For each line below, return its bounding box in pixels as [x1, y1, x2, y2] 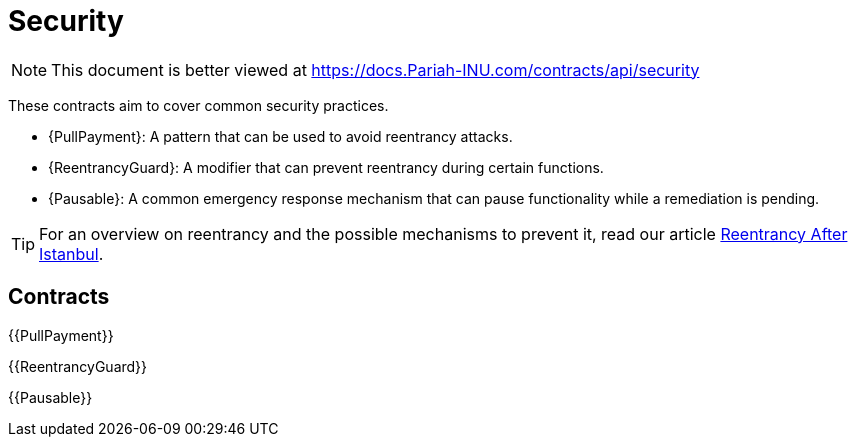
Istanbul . [39, 243, 104, 264]
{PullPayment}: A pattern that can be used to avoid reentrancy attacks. [48, 127, 513, 145]
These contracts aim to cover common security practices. [8, 96, 389, 114]
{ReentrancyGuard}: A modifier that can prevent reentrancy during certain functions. [48, 158, 604, 176]
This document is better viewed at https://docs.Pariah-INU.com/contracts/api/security [51, 59, 700, 80]
